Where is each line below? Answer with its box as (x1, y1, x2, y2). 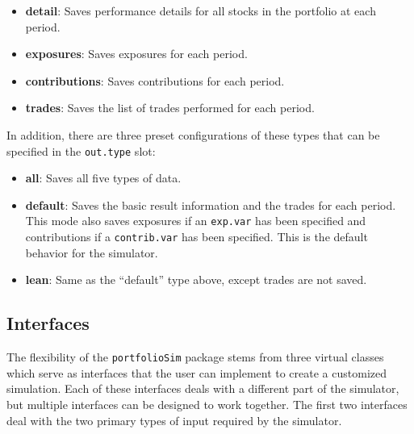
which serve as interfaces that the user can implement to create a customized (6, 364, 387, 381)
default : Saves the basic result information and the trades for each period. (25, 196, 396, 213)
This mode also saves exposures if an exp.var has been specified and (25, 212, 366, 229)
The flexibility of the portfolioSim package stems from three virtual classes (6, 348, 384, 365)
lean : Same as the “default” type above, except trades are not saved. (25, 271, 367, 288)
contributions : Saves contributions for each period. (25, 72, 285, 89)
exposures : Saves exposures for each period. (25, 45, 248, 62)
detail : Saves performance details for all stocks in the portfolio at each (25, 2, 376, 19)
